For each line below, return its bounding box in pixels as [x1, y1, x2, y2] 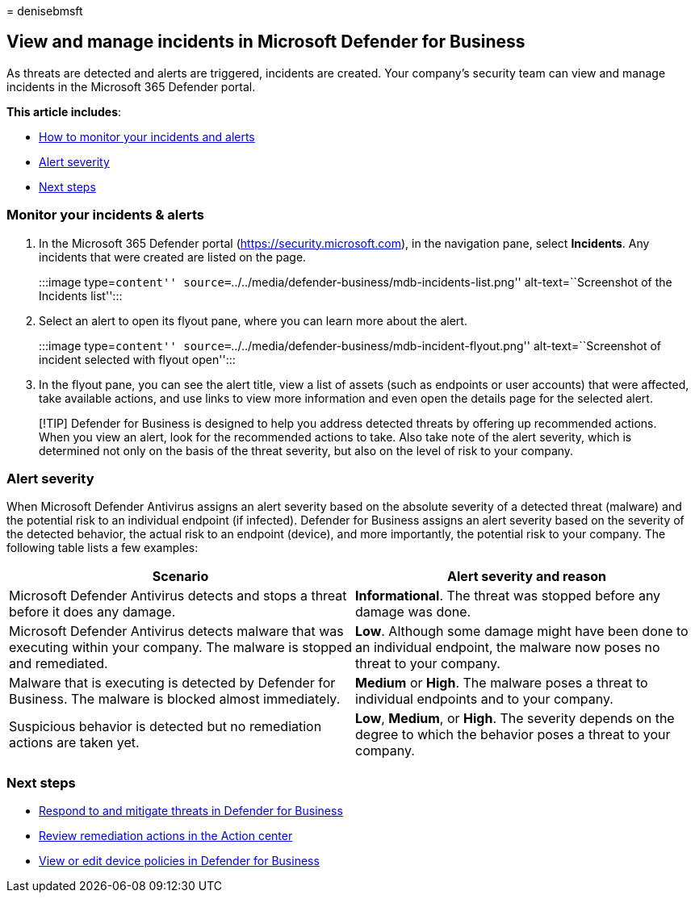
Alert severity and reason [447, 568, 606, 585]
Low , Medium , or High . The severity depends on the [355, 710, 675, 727]
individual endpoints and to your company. [355, 691, 613, 708]
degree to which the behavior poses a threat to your [355, 726, 671, 743]
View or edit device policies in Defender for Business [39, 854, 320, 868]
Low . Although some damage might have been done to [355, 623, 689, 640]
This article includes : [6, 104, 122, 119]
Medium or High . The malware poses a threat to [355, 675, 648, 692]
